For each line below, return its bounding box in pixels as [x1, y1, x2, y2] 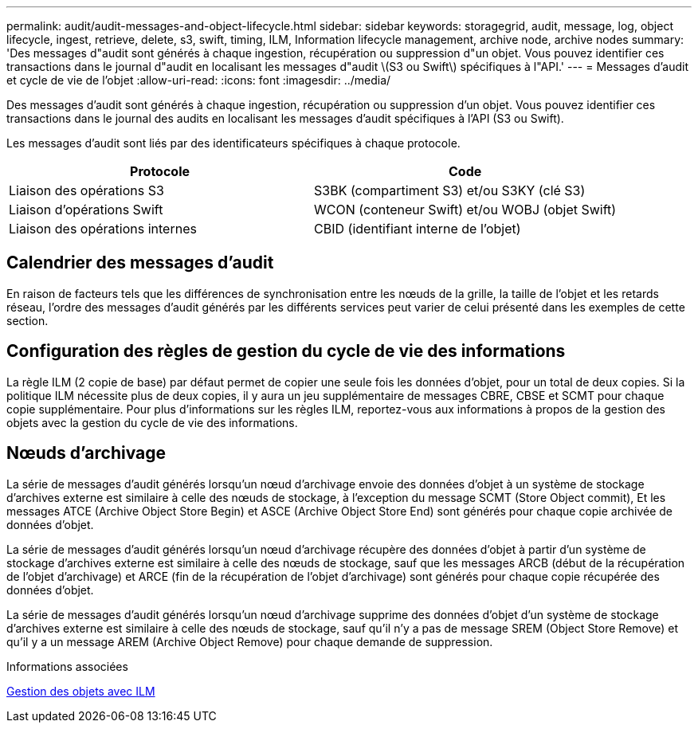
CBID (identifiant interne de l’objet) [314, 221, 521, 237]
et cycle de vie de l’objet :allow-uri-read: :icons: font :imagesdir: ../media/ [6, 73, 391, 87]
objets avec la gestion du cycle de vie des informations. [6, 415, 298, 429]
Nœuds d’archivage [6, 443, 167, 464]
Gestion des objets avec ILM [6, 684, 155, 698]
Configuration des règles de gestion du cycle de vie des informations [6, 341, 566, 362]
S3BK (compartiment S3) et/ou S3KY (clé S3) [314, 182, 586, 198]
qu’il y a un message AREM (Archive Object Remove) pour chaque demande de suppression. [6, 634, 493, 649]
